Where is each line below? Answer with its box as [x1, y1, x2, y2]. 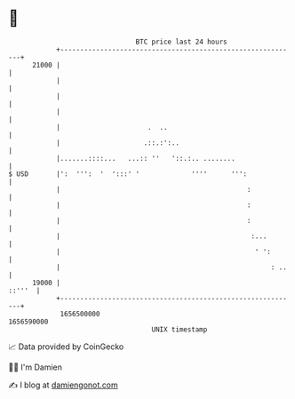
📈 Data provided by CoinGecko [8, 341, 124, 352]
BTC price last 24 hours [135, 37, 227, 46]
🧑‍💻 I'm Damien [8, 362, 63, 372]
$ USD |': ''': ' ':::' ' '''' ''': [8, 169, 248, 179]
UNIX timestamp [151, 324, 208, 334]
